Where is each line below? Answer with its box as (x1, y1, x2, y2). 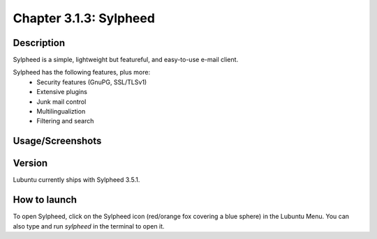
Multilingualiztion (36, 107, 86, 116)
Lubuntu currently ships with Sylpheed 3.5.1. (13, 176, 140, 184)
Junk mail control (36, 98, 87, 106)
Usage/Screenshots (13, 135, 102, 147)
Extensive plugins (36, 88, 87, 96)
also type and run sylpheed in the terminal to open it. (13, 222, 165, 230)
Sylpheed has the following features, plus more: (13, 68, 150, 77)
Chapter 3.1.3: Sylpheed (13, 10, 155, 26)
